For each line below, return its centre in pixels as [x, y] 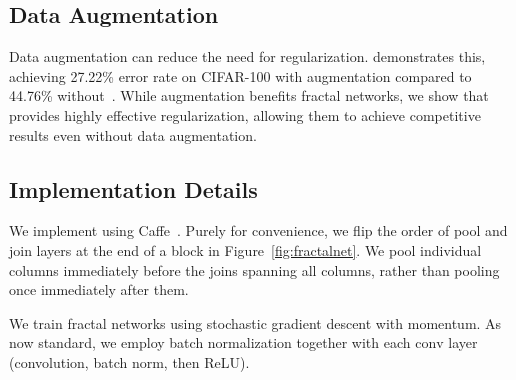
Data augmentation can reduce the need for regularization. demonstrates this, [247, 56]
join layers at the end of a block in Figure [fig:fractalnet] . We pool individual [245, 249]
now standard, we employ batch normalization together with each [210, 342]
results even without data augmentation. [133, 134]
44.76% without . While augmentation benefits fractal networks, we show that [249, 95]
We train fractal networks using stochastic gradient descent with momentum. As [255, 322]
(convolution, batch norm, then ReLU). [129, 361]
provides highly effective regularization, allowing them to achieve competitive [245, 114]
